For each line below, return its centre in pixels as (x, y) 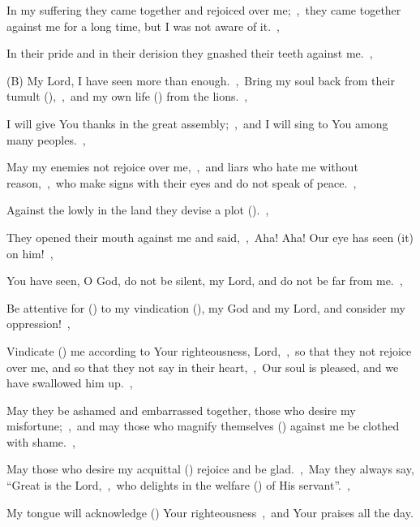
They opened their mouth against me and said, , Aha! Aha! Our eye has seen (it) (210, 237)
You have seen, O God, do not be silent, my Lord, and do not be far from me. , (205, 281)
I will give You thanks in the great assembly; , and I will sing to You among (197, 123)
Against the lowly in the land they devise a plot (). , (138, 210)
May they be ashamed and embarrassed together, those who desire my (181, 410)
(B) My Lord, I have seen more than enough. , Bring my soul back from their (201, 80)
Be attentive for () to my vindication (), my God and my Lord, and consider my (206, 307)
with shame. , (41, 441)
